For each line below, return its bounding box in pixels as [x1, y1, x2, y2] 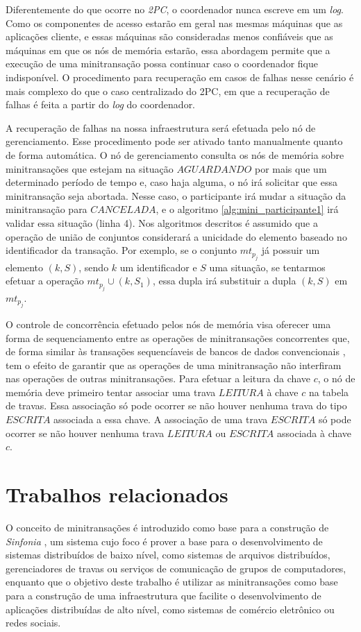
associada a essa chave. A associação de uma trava [53, 412, 268, 427]
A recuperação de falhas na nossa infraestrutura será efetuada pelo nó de [6, 120, 316, 135]
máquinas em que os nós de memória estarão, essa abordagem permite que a [6, 42, 330, 57]
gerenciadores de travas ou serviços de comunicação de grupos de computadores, [6, 561, 346, 575]
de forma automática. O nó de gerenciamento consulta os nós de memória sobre [6, 147, 344, 162]
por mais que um [254, 161, 327, 176]
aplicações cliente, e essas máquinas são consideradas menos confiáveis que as [6, 29, 333, 44]
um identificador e [119, 259, 197, 274]
